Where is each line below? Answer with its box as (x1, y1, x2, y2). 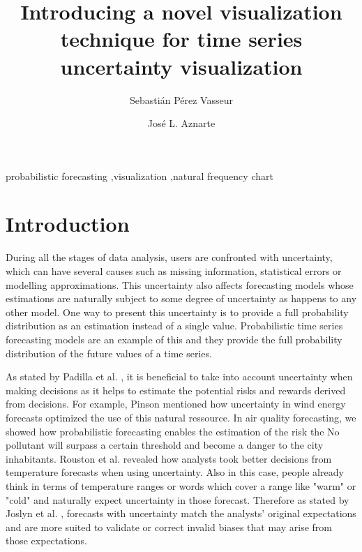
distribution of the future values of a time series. (6, 345, 212, 360)
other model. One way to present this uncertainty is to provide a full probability (6, 304, 349, 319)
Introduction (6, 209, 130, 238)
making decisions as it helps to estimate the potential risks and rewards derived (6, 382, 346, 397)
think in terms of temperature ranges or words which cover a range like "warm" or (6, 478, 356, 493)
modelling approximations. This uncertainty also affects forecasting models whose (6, 277, 354, 292)
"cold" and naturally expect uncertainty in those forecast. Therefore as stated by (6, 492, 349, 507)
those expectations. (6, 533, 87, 548)
